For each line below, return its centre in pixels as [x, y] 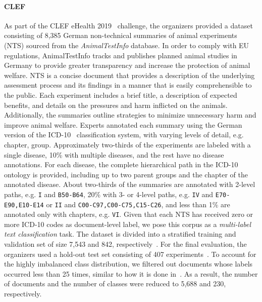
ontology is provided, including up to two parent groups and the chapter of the [126, 174]
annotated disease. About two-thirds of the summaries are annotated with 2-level [130, 184]
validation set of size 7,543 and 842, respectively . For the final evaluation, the [125, 244]
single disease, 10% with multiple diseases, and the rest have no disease [114, 154]
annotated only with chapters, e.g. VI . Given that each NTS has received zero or [129, 214]
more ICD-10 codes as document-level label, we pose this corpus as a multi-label [128, 224]
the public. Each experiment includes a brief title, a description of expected [121, 95]
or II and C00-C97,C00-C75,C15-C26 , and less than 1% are [138, 204]
